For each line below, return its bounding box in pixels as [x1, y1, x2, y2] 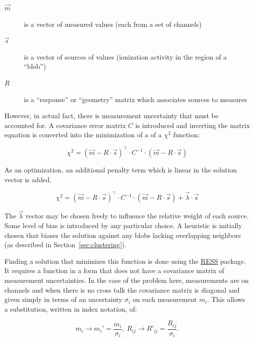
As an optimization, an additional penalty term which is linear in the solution [4, 165, 237, 175]
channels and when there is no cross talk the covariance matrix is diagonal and [4, 284, 240, 295]
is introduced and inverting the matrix [135, 120, 250, 130]
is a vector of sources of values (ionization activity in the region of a [24, 51, 227, 62]
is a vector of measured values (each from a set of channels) [24, 19, 202, 29]
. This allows [207, 294, 245, 304]
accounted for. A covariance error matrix [4, 120, 126, 130]
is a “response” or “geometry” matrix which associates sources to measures [24, 94, 247, 104]
